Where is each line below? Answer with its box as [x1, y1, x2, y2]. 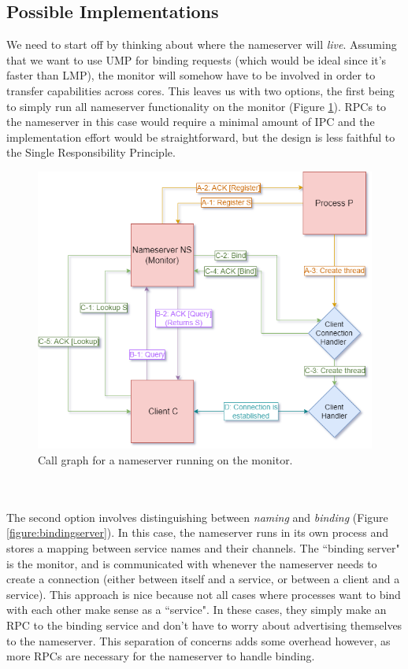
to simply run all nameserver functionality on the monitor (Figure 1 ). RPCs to [6, 98, 387, 114]
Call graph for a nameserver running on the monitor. [38, 451, 293, 468]
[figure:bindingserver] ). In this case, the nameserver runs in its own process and [6, 524, 389, 541]
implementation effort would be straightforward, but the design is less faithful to [6, 128, 395, 145]
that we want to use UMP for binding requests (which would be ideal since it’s [6, 51, 387, 68]
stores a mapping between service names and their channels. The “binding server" [6, 539, 400, 556]
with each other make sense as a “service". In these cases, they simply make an [6, 601, 387, 618]
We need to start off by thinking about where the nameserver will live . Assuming [6, 36, 397, 53]
